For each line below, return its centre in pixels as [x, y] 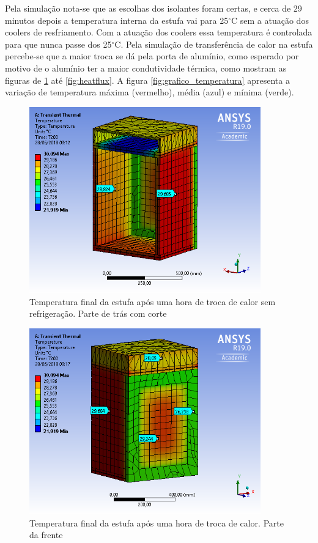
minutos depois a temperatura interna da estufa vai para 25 [117, 20]
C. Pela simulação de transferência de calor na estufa [214, 44]
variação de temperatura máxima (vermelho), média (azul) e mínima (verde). [150, 92]
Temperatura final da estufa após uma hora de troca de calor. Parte [157, 523]
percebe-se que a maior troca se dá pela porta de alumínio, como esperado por [152, 56]
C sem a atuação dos [270, 20]
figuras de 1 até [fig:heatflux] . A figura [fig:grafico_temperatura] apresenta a [147, 80]
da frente [46, 535]
